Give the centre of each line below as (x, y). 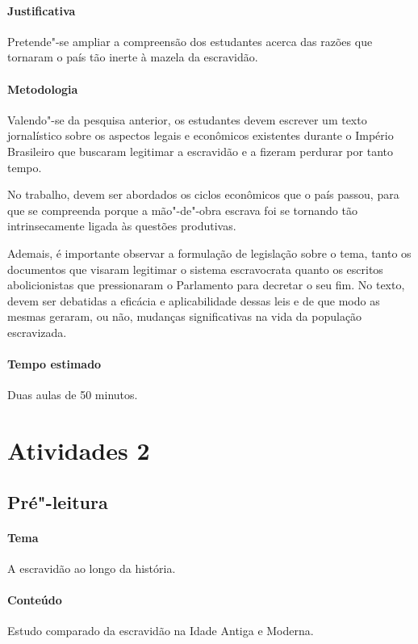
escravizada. (37, 332)
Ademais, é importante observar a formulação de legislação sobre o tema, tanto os (209, 253)
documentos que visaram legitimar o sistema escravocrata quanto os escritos (195, 269)
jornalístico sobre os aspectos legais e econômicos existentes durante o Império (201, 135)
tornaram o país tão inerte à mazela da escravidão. (133, 57)
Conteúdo (35, 600)
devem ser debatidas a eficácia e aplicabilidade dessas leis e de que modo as (194, 300)
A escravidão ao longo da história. (92, 568)
